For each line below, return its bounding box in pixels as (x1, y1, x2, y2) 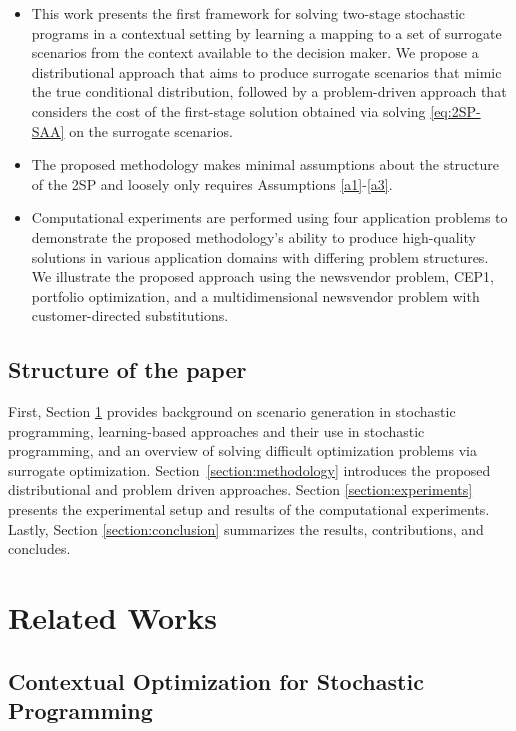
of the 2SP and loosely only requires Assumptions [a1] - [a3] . (31, 173, 393, 194)
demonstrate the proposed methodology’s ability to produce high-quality (31, 226, 476, 247)
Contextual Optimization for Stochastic (8, 665, 424, 696)
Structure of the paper (8, 354, 247, 385)
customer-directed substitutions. (31, 305, 229, 326)
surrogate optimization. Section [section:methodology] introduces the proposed (8, 459, 491, 480)
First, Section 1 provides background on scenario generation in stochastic (8, 401, 456, 422)
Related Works (8, 597, 218, 638)
